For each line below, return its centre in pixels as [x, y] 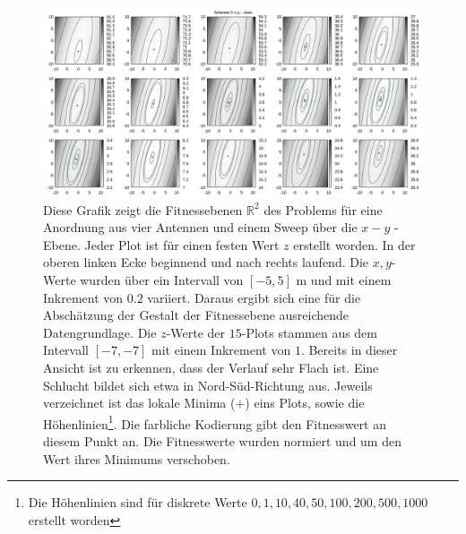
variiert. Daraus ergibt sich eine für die [254, 297]
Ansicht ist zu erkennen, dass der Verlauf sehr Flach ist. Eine [211, 367]
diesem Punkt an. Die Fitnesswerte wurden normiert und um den [222, 440]
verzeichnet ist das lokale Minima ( [139, 403]
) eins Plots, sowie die [305, 403]
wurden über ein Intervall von [162, 279]
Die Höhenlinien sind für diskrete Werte [138, 502]
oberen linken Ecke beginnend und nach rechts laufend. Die [206, 262]
